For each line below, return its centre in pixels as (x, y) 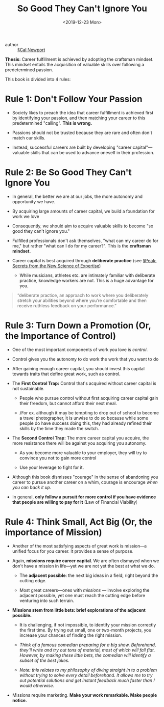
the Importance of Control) (61, 336)
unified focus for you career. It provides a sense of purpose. (73, 551)
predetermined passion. (29, 70)
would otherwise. (37, 685)
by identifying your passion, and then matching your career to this (79, 118)
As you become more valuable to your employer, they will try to (83, 453)
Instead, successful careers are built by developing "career (72, 147)
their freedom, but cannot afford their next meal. (68, 403)
